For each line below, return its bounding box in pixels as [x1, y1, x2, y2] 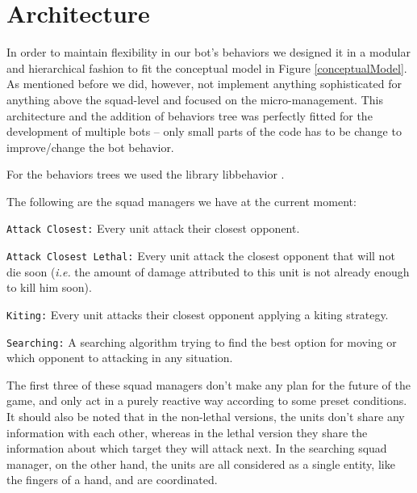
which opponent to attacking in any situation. [6, 349, 233, 366]
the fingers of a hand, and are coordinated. [6, 471, 218, 488]
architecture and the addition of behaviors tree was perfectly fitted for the [6, 107, 373, 124]
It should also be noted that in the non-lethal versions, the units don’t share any [6, 408, 405, 425]
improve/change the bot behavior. [6, 138, 174, 155]
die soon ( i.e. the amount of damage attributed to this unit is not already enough [6, 263, 410, 280]
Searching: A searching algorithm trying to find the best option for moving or [6, 333, 397, 350]
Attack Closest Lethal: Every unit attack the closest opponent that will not [6, 247, 395, 264]
